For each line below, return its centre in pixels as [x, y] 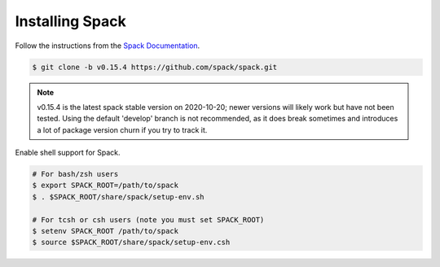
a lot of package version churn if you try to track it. [122, 129]
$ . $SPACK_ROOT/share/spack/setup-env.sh [118, 197]
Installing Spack [70, 21]
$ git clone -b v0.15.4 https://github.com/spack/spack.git [155, 67]
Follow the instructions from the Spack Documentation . [108, 46]
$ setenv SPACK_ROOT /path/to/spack [106, 231]
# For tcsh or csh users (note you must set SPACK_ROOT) [148, 219]
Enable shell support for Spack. [68, 153]
